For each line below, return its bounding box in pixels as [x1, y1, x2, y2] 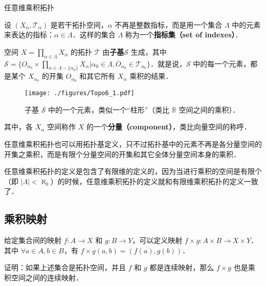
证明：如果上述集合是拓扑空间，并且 [4, 262, 126, 273]
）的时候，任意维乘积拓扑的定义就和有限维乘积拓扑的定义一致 [50, 175, 258, 186]
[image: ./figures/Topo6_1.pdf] [25, 90, 135, 97]
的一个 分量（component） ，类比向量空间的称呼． [86, 121, 252, 132]
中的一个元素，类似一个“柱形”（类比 [48, 104, 170, 115]
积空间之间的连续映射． [4, 272, 83, 283]
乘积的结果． [129, 71, 173, 81]
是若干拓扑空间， [50, 19, 108, 30]
